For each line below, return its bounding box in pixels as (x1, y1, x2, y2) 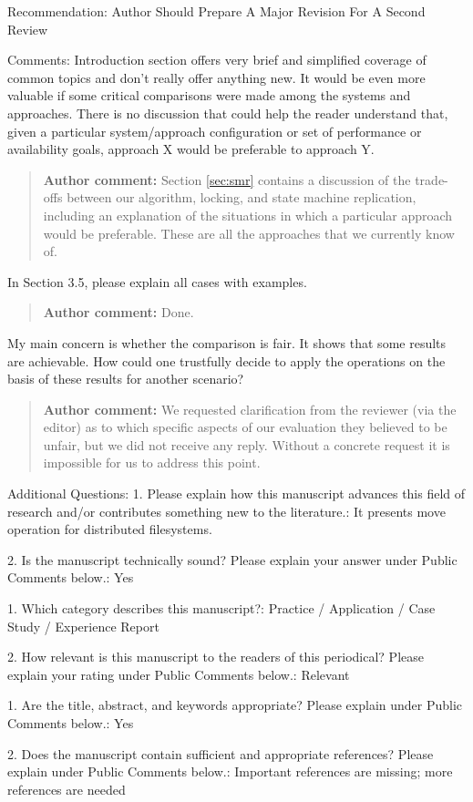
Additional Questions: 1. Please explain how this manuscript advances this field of (7, 484, 466, 503)
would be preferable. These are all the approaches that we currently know (43, 223, 455, 242)
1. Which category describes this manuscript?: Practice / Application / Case (7, 599, 436, 618)
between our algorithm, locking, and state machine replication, (67, 188, 416, 207)
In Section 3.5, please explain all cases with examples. (7, 272, 307, 291)
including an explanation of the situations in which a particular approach (43, 205, 453, 224)
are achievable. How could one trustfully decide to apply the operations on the (7, 351, 446, 370)
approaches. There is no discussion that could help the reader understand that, (7, 103, 448, 122)
